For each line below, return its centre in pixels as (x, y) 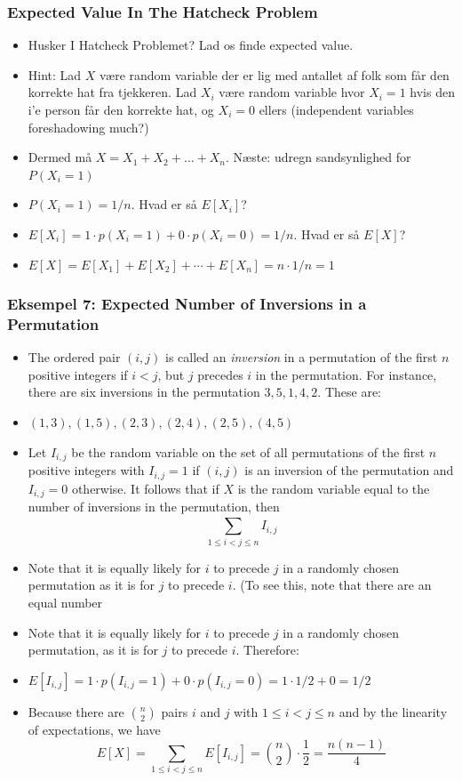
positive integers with (86, 470)
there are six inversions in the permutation (144, 392)
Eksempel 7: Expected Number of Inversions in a (187, 304)
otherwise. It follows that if (145, 488)
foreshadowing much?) (88, 127)
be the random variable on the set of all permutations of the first (248, 451)
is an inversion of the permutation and (349, 470)
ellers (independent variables (336, 109)
